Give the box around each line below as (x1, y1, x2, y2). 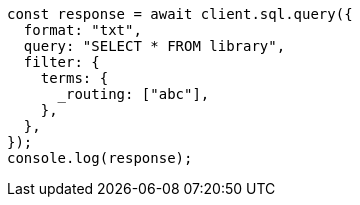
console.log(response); (7, 150, 193, 166)
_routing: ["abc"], (57, 86, 210, 102)
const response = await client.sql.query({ (7, 6, 353, 22)
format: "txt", (23, 22, 142, 38)
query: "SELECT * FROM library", (23, 38, 286, 54)
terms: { (40, 70, 109, 86)
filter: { (23, 54, 100, 70)
